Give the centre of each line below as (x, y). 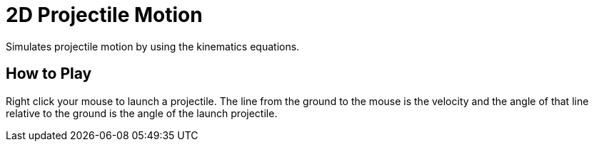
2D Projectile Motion (104, 15)
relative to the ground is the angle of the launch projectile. (142, 113)
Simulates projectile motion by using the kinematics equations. (153, 46)
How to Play (49, 74)
